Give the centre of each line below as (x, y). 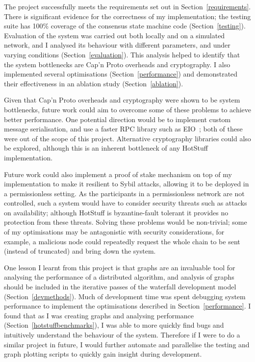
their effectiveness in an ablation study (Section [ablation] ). (94, 83)
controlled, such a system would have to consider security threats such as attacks (126, 203)
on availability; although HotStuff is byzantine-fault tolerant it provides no (116, 212)
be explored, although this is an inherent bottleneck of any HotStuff (106, 148)
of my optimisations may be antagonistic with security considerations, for (114, 232)
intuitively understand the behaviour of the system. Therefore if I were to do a (122, 335)
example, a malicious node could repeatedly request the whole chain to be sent (122, 241)
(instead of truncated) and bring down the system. (80, 251)
